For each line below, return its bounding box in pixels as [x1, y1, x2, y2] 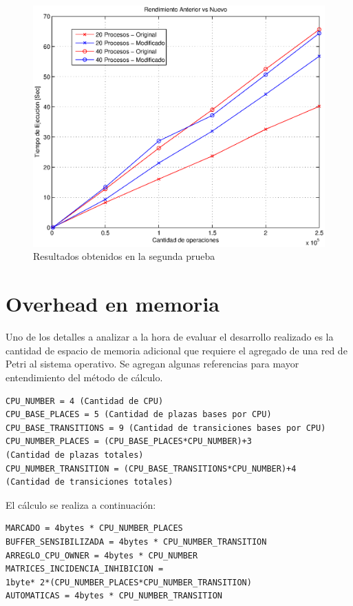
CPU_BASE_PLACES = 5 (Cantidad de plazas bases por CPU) [6, 410, 272, 420]
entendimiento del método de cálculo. [6, 370, 163, 384]
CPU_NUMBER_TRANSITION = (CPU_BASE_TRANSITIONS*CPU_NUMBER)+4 [6, 463, 297, 474]
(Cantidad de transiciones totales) [6, 477, 173, 487]
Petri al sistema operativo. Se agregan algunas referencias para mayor [6, 356, 299, 371]
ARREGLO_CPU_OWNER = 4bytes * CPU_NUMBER [6, 550, 198, 560]
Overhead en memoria [6, 290, 220, 318]
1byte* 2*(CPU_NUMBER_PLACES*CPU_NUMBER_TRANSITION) [6, 577, 252, 587]
